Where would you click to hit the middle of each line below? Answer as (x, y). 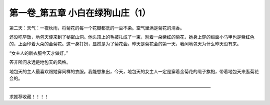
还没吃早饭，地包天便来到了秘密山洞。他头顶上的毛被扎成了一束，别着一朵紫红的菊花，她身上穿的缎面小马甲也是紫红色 (132, 37)
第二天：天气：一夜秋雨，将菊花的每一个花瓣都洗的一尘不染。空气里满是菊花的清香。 (97, 28)
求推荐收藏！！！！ (29, 97)
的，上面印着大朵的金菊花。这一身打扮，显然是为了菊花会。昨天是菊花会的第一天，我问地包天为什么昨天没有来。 (125, 44)
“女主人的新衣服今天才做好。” (39, 53)
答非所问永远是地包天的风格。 (40, 62)
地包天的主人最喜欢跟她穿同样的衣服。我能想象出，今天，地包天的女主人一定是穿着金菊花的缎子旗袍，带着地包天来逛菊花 (134, 71)
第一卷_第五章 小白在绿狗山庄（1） (80, 13)
